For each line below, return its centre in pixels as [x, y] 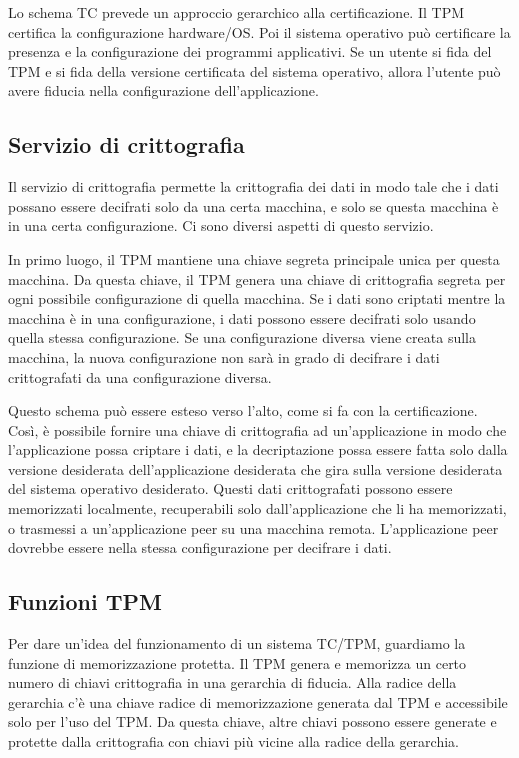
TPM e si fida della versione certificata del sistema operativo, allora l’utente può [254, 70]
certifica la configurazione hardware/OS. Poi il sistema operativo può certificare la [259, 31]
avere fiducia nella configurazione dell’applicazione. [163, 90]
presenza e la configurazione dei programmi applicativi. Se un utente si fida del [250, 51]
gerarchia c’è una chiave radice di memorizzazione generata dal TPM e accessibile [258, 701]
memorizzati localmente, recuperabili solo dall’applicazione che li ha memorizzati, [257, 508]
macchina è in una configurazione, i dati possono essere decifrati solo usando [242, 317]
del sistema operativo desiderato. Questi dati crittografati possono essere [230, 488]
